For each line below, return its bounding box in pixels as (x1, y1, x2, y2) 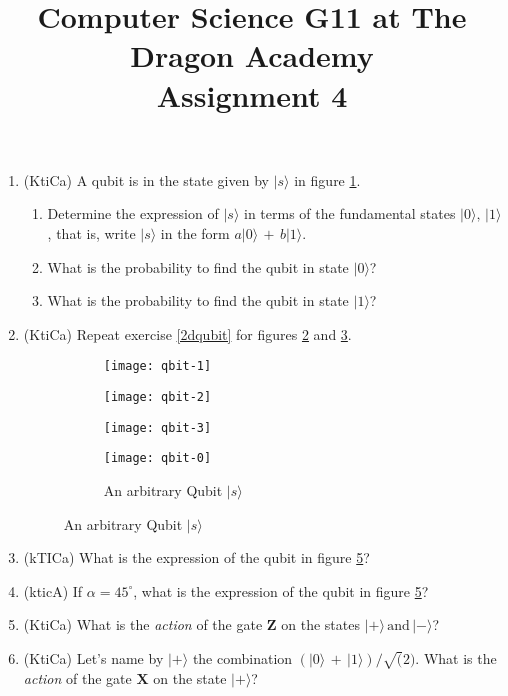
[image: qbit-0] (103, 451, 212, 466)
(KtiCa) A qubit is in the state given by (23, 169, 269, 190)
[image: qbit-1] (103, 359, 212, 374)
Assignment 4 (156, 74, 348, 115)
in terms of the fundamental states (244, 203, 456, 224)
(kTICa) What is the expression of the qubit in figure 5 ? (23, 547, 370, 568)
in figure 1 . (294, 169, 361, 190)
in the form (160, 222, 230, 243)
